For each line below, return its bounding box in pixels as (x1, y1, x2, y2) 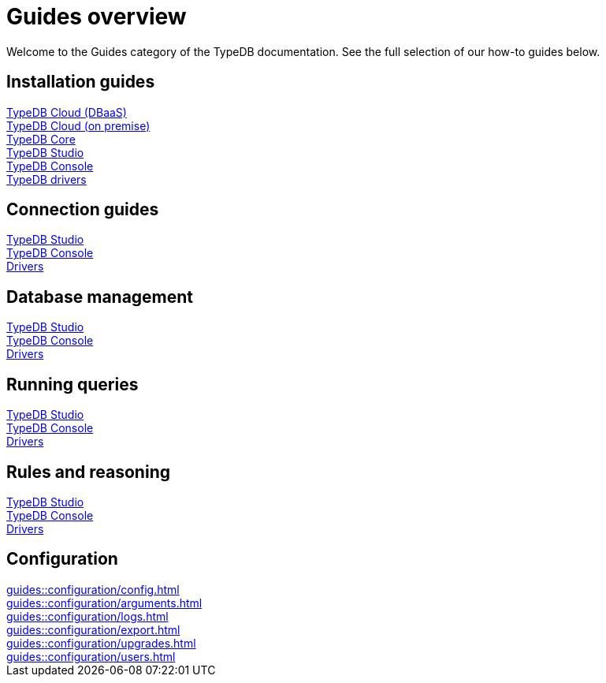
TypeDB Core (6, 132, 76, 146)
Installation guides (6, 72, 155, 92)
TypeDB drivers (6, 172, 87, 186)
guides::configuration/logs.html (6, 609, 169, 623)
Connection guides (6, 200, 159, 220)
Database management (6, 286, 194, 307)
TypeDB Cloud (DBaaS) (6, 105, 127, 119)
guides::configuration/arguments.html (6, 595, 203, 610)
